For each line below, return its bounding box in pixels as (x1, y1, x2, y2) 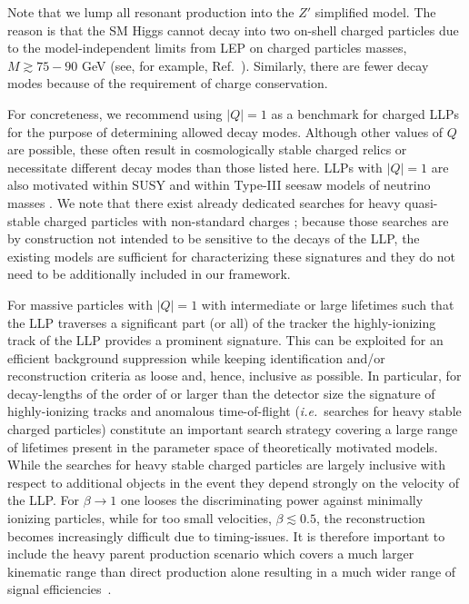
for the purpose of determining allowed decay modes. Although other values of (7, 122, 444, 141)
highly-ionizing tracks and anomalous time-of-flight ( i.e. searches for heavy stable (7, 401, 462, 421)
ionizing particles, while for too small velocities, (7, 509, 272, 528)
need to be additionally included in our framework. (7, 264, 291, 283)
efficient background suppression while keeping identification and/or (7, 348, 385, 367)
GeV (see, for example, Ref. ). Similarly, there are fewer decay (82, 55, 429, 74)
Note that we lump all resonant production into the (7, 3, 294, 21)
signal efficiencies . (7, 579, 112, 599)
